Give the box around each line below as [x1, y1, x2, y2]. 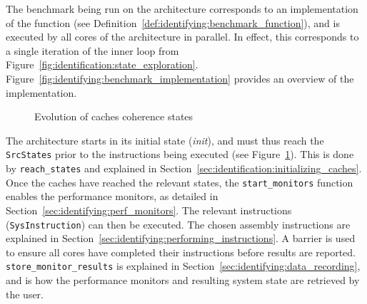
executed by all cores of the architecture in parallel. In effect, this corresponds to [6, 29, 359, 44]
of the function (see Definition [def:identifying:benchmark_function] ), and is [6, 15, 340, 30]
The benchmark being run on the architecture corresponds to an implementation [6, 1, 358, 16]
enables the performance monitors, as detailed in [6, 189, 218, 204]
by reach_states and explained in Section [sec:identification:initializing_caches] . [6, 161, 362, 175]
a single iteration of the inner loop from [6, 43, 179, 58]
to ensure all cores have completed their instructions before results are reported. [6, 244, 356, 259]
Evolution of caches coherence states [34, 109, 193, 124]
